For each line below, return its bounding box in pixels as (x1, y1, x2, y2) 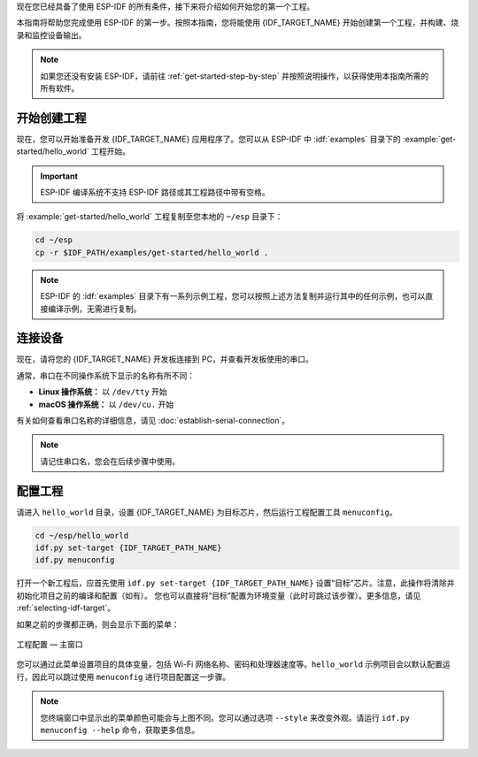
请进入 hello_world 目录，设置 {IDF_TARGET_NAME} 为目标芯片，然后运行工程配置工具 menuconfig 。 (16, 507, 397, 517)
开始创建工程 (16, 111, 87, 126)
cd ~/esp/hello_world (35, 531, 129, 540)
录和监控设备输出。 (16, 29, 87, 40)
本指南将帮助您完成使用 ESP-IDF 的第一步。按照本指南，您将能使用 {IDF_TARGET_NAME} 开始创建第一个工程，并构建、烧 (16, 18, 459, 28)
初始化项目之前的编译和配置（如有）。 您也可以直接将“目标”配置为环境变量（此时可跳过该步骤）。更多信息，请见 (16, 590, 421, 600)
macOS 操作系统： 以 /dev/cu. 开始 (38, 399, 174, 409)
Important (40, 171, 79, 181)
